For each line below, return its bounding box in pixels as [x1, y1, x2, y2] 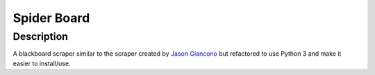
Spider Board [12, 10, 90, 25]
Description [12, 30, 69, 43]
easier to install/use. [12, 59, 71, 67]
